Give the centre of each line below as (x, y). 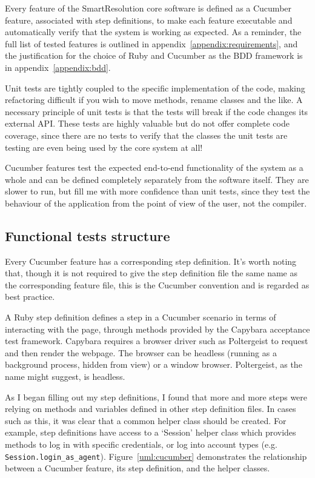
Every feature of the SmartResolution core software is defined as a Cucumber (148, 8)
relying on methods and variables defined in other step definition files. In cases (151, 409)
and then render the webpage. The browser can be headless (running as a (141, 352)
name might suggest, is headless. (65, 377)
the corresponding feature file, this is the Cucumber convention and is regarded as (157, 284)
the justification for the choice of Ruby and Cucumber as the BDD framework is (154, 55)
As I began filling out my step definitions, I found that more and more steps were (156, 397)
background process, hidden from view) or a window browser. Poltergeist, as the (154, 364)
